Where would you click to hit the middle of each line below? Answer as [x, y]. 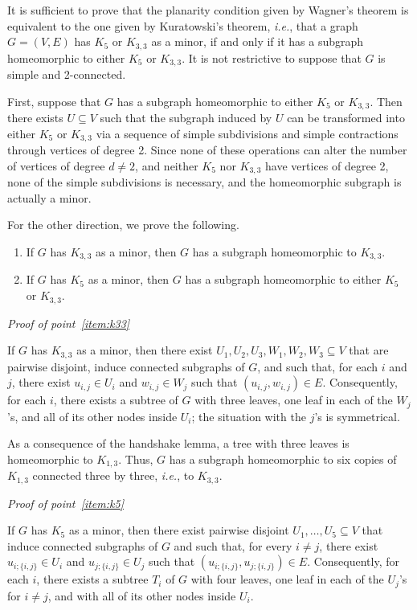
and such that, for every [233, 545]
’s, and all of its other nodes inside [92, 416]
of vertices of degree [56, 165]
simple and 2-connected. [67, 74]
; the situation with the [249, 416]
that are [369, 350]
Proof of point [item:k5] [65, 503]
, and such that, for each [318, 366]
